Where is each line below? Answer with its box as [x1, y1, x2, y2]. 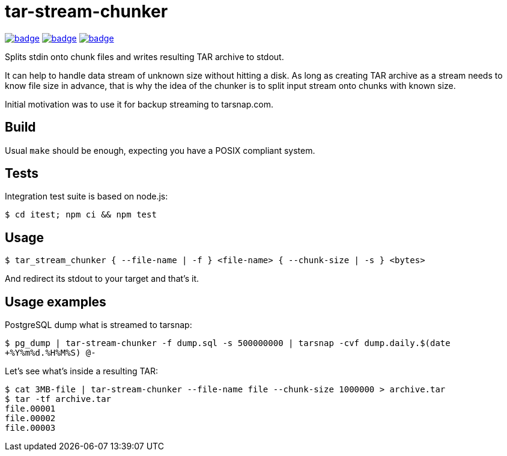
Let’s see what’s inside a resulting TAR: [5, 366, 158, 377]
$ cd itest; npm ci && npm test [5, 210, 157, 220]
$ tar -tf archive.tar [5, 394, 112, 404]
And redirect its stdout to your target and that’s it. [5, 273, 199, 284]
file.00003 [5, 423, 56, 433]
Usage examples [5, 294, 106, 309]
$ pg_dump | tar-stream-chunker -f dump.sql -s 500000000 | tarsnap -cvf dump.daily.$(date [5, 338, 451, 348]
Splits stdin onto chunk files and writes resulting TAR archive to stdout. [5, 51, 284, 62]
